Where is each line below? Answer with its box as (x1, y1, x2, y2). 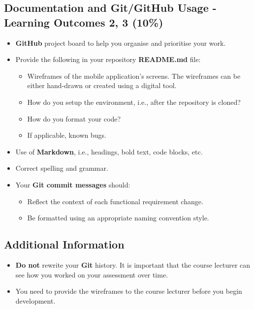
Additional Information (4, 237, 125, 252)
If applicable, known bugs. (27, 130, 106, 140)
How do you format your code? (27, 113, 121, 124)
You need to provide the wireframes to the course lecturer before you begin (15, 286, 242, 296)
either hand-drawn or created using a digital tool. (27, 80, 177, 91)
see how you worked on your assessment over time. (15, 269, 168, 279)
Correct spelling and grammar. (15, 163, 108, 173)
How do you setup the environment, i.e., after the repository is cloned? (27, 96, 241, 107)
